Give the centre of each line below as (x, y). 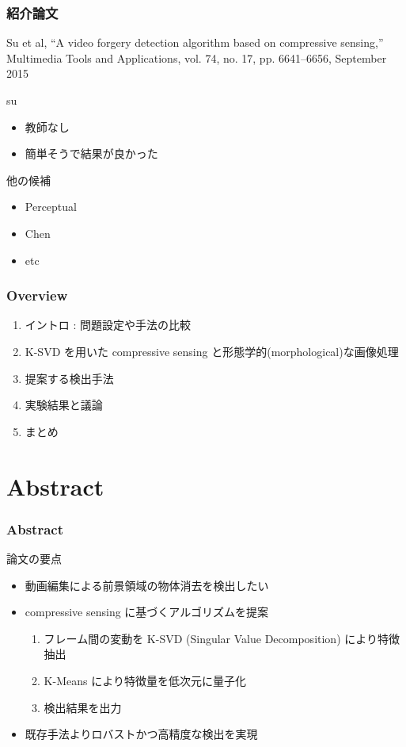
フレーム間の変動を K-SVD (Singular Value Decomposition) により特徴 (222, 638)
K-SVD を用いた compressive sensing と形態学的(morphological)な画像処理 (212, 351)
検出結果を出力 (83, 707)
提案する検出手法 (69, 378)
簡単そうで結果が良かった (91, 153)
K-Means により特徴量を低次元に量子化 (145, 680)
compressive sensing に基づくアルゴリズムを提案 (146, 612)
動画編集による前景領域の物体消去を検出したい (147, 585)
